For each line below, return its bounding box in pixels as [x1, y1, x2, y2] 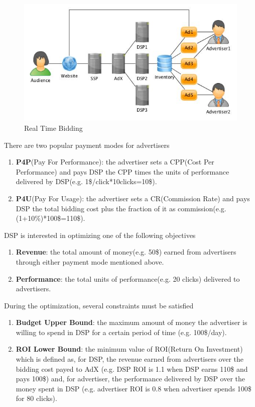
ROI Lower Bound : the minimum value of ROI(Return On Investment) [16, 344, 243, 354]
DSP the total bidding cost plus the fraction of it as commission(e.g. [16, 203, 226, 213]
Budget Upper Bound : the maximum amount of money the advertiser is [16, 317, 247, 328]
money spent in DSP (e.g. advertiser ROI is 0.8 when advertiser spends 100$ [16, 383, 251, 393]
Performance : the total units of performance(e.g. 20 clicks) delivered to [16, 273, 240, 284]
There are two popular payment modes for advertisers [4, 139, 170, 150]
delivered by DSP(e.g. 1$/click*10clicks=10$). [16, 176, 157, 187]
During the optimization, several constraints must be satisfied [4, 300, 194, 310]
